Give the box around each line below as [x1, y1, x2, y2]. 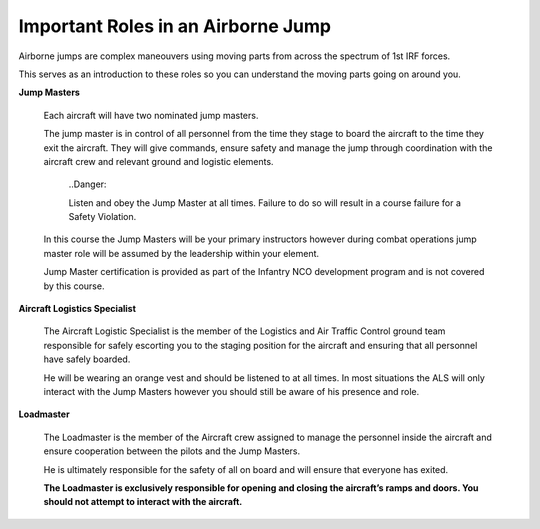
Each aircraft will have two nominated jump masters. [43, 109, 259, 121]
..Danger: [68, 178, 107, 190]
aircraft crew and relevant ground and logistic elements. [43, 155, 274, 167]
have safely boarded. [43, 353, 131, 365]
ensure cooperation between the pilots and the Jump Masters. [43, 445, 301, 457]
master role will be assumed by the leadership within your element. [43, 247, 320, 259]
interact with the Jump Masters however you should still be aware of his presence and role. [43, 385, 420, 397]
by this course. [43, 280, 105, 292]
